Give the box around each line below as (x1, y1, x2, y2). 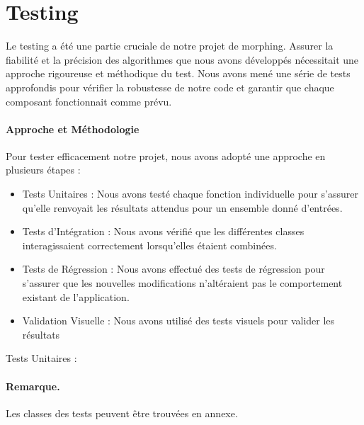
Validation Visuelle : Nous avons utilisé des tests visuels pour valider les (22, 313, 335, 328)
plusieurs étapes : (6, 162, 81, 177)
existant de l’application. (22, 289, 130, 304)
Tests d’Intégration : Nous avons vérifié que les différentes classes (22, 224, 305, 239)
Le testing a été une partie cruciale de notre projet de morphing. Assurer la (6, 38, 334, 53)
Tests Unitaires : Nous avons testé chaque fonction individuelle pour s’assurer (22, 186, 358, 201)
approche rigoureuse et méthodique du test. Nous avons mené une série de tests (6, 66, 351, 81)
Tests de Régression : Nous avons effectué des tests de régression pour (22, 261, 325, 276)
